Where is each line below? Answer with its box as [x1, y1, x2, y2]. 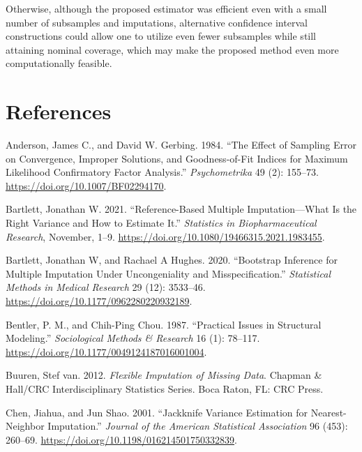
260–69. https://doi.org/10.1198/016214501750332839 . [6, 432, 237, 446]
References [6, 97, 112, 126]
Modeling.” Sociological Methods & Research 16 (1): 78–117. [6, 331, 260, 345]
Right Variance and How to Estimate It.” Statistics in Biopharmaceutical [6, 216, 317, 230]
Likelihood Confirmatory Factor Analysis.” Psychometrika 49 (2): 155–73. [6, 165, 319, 179]
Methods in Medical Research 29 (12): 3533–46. [6, 280, 206, 294]
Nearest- [310, 405, 347, 419]
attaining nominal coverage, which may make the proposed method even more [6, 42, 339, 56]
